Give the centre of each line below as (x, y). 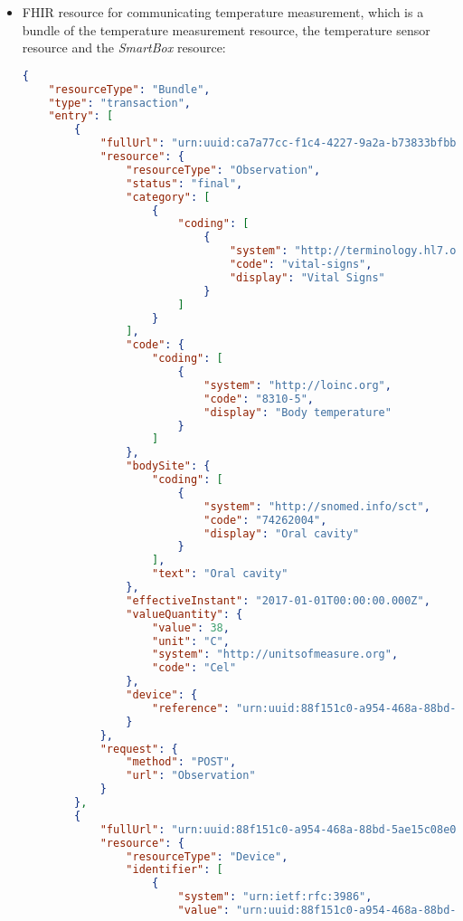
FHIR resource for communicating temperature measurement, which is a (223, 12)
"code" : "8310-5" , (259, 399)
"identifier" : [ (175, 870)
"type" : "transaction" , (119, 103)
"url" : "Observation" (191, 776)
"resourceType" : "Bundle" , (129, 89)
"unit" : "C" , (190, 641)
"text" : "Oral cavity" (220, 574)
